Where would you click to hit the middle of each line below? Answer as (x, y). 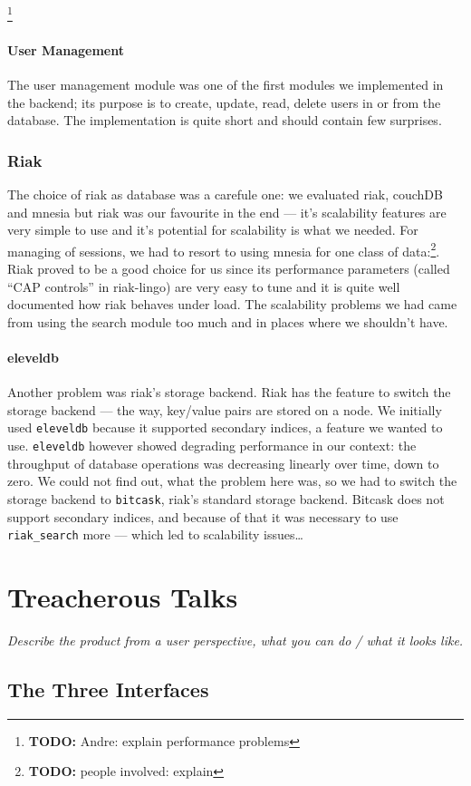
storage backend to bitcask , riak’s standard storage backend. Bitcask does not (226, 498)
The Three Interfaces (108, 689)
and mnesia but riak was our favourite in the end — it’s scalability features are (227, 212)
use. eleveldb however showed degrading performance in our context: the (212, 446)
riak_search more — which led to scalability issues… (155, 534)
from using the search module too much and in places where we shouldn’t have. (228, 321)
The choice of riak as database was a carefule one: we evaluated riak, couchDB (225, 194)
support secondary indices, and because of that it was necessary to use (203, 516)
